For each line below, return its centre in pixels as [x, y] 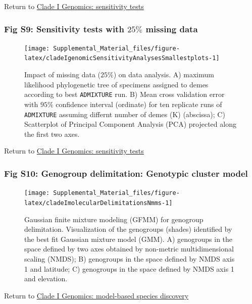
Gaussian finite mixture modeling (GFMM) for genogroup [114, 219]
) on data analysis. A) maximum [164, 74]
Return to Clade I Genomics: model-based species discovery [96, 295]
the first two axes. [52, 134]
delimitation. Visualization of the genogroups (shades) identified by [128, 229]
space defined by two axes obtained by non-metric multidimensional [129, 249]
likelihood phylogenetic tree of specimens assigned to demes [116, 84]
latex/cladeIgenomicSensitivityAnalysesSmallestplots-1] [122, 58]
